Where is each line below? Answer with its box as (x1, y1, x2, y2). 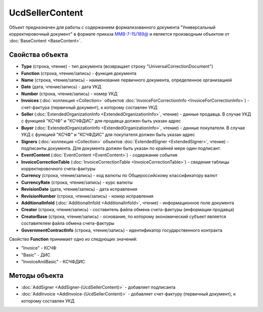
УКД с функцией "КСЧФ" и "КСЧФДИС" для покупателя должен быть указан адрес (21, 132, 195, 137)
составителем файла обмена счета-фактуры (21, 220, 114, 226)
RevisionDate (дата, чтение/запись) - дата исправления (21, 186, 137, 192)
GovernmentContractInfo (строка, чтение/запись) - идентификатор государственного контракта (21, 227, 223, 233)
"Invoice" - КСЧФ (21, 245, 57, 251)
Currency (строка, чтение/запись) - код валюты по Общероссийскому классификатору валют (21, 173, 218, 178)
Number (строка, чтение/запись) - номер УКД (21, 91, 118, 97)
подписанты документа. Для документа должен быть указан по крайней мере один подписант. (21, 145, 221, 151)
